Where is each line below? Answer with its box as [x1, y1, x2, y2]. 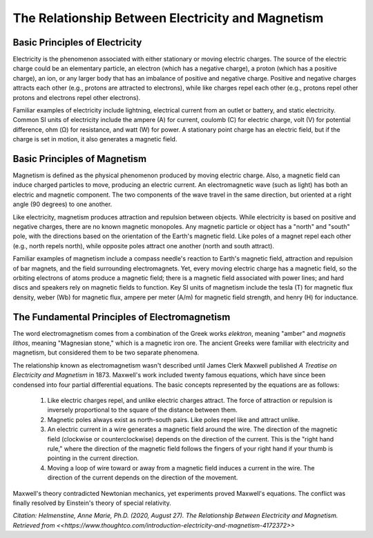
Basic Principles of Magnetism [12, 153, 147, 165]
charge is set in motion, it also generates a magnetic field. [12, 135, 178, 143]
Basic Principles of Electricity [12, 37, 142, 48]
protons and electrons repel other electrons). [12, 93, 141, 101]
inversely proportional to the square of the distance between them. [47, 406, 238, 414]
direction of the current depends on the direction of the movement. [47, 473, 238, 482]
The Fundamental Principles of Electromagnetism [12, 311, 231, 323]
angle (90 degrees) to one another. [12, 200, 113, 208]
